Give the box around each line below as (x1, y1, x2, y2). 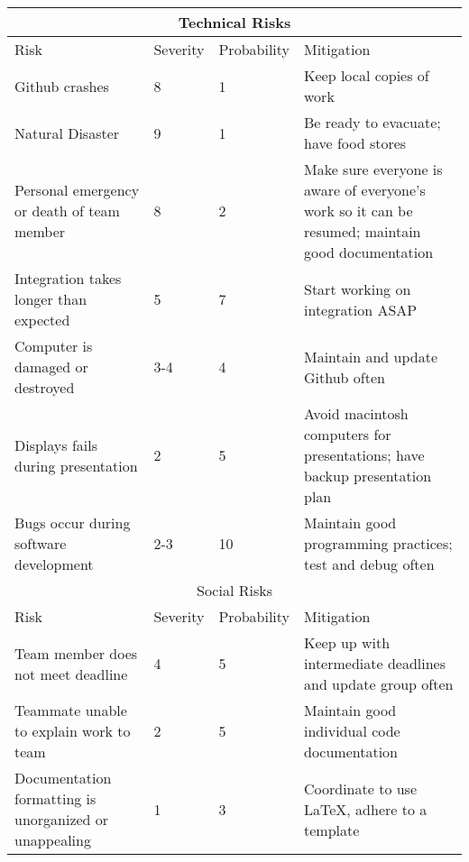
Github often (304, 366, 385, 388)
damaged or (14, 356, 88, 377)
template (304, 819, 360, 840)
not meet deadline (14, 663, 128, 684)
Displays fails (14, 434, 98, 455)
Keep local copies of (304, 65, 429, 86)
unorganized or (14, 809, 109, 830)
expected (14, 309, 70, 330)
